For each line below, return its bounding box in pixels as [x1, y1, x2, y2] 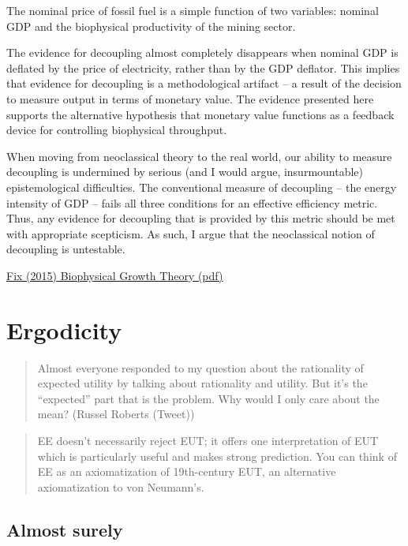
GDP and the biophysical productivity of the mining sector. [6, 17, 296, 34]
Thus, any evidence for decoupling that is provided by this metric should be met [6, 210, 395, 226]
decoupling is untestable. [6, 241, 125, 257]
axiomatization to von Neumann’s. [37, 478, 204, 495]
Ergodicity [6, 313, 122, 346]
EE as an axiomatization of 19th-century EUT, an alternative [37, 463, 336, 480]
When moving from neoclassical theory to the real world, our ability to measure [6, 148, 392, 164]
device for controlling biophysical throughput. [6, 122, 227, 138]
